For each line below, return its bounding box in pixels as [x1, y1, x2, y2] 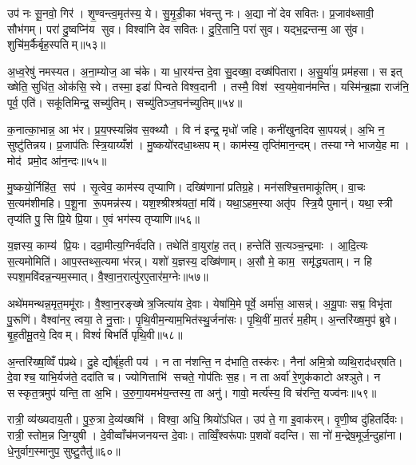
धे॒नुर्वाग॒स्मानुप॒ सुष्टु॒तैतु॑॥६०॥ [7, 442, 121, 459]
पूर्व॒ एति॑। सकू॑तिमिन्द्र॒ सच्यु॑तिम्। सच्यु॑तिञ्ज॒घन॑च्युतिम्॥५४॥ [7, 93, 243, 110]
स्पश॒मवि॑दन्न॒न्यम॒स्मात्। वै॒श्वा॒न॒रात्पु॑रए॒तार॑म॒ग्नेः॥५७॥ [7, 268, 208, 285]
